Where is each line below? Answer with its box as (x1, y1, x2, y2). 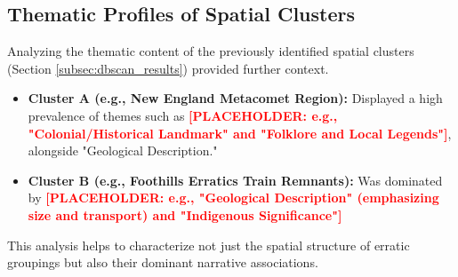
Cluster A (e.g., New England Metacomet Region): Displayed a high (28, 89, 443, 107)
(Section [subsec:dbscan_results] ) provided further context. (7, 59, 329, 77)
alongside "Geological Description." (28, 141, 218, 160)
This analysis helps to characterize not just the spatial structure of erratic (7, 235, 410, 254)
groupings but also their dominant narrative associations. (7, 253, 318, 272)
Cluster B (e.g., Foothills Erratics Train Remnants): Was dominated (28, 170, 443, 189)
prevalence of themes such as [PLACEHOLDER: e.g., (28, 106, 338, 124)
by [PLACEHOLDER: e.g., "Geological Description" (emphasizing (28, 188, 439, 207)
